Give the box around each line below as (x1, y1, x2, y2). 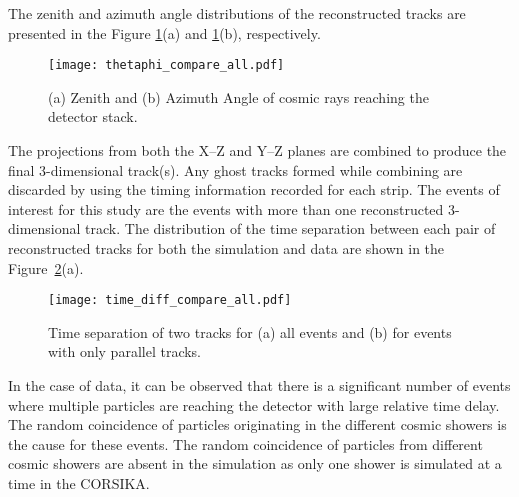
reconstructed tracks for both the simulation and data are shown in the (8, 238, 445, 258)
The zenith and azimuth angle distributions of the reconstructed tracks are (8, 3, 466, 23)
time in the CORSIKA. (8, 473, 150, 493)
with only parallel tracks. (48, 341, 202, 362)
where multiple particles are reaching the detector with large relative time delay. (8, 394, 500, 415)
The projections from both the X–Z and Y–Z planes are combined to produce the (8, 140, 507, 161)
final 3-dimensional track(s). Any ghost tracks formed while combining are (8, 159, 463, 180)
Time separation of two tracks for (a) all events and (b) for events (48, 321, 452, 342)
